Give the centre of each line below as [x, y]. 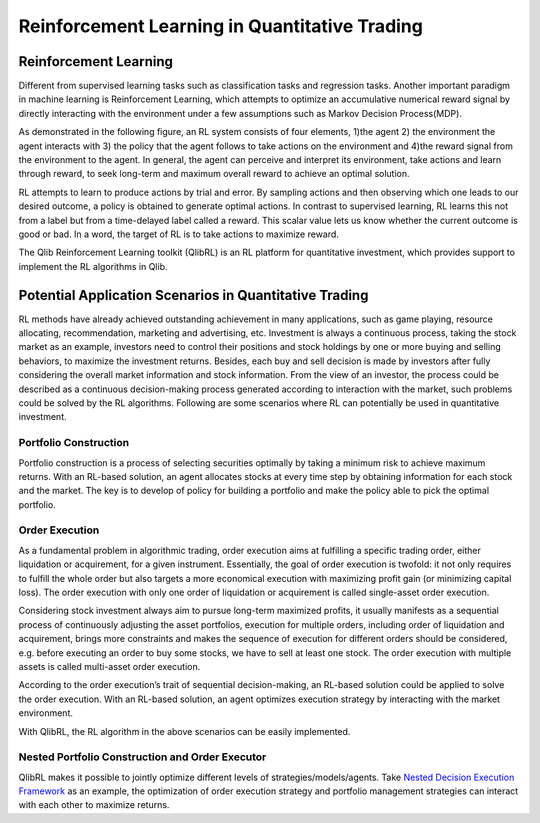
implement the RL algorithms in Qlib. [93, 266]
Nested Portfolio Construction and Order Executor [142, 757]
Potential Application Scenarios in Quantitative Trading [193, 295]
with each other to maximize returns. [94, 805]
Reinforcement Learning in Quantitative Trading [221, 26]
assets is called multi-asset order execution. [109, 666]
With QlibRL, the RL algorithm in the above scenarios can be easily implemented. [184, 731]
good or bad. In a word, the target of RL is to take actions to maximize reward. [179, 234]
